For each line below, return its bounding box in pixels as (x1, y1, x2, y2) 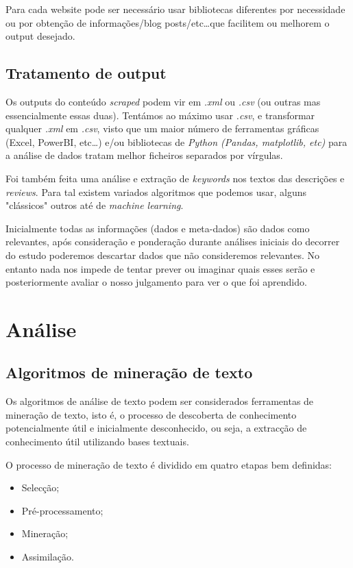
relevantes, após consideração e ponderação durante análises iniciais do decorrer (5, 234, 340, 249)
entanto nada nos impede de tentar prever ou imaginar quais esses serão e (5, 261, 315, 275)
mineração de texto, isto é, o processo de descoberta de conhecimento (5, 407, 297, 421)
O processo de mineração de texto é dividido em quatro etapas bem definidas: (5, 457, 332, 471)
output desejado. (5, 29, 75, 43)
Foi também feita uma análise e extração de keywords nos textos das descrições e (5, 171, 345, 185)
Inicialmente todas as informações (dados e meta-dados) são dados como (5, 221, 310, 235)
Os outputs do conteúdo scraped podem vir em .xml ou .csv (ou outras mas (5, 94, 321, 108)
